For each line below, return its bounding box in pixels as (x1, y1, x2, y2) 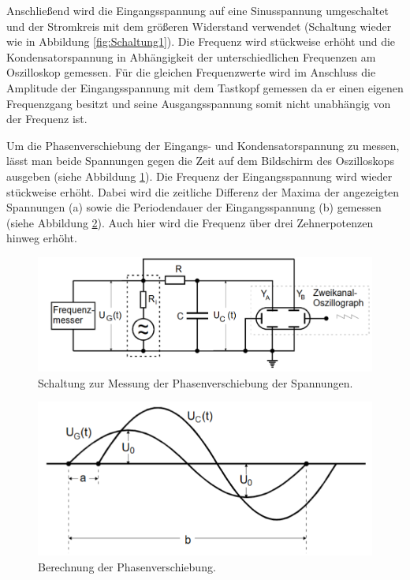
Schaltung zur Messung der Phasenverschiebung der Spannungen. (38, 374, 353, 391)
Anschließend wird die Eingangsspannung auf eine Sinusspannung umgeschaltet (6, 2, 389, 18)
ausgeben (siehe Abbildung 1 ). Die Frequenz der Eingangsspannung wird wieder (6, 167, 393, 184)
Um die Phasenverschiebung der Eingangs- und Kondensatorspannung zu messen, (6, 137, 400, 153)
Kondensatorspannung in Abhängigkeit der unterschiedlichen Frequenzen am (6, 48, 376, 65)
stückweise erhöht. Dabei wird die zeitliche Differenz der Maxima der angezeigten (6, 183, 400, 200)
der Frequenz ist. (6, 110, 88, 127)
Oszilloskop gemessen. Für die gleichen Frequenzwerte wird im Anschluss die (6, 64, 376, 80)
